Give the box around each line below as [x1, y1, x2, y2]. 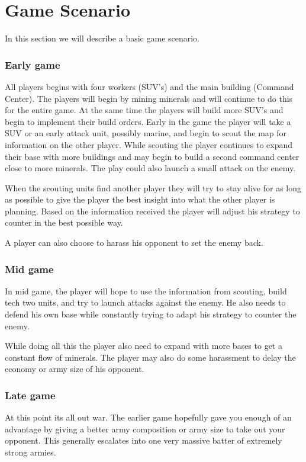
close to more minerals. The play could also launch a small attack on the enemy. [5, 162, 296, 174]
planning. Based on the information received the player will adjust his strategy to [5, 204, 300, 217]
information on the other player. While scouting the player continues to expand [5, 138, 293, 150]
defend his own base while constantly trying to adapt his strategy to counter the [5, 308, 297, 320]
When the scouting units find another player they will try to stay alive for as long [5, 181, 301, 194]
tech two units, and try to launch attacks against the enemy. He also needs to [5, 296, 286, 309]
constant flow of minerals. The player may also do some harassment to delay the [5, 351, 296, 363]
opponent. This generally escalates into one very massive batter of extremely [5, 434, 282, 447]
